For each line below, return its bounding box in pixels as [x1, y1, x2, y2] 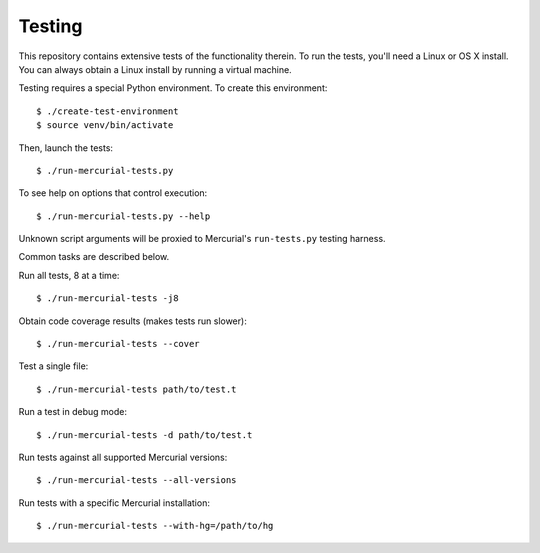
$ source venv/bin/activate [36, 120, 174, 131]
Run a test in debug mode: [18, 406, 127, 418]
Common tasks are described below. [18, 251, 170, 263]
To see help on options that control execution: [18, 187, 208, 199]
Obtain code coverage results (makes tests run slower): [18, 315, 247, 327]
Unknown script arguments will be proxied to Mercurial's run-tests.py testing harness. [18, 233, 386, 245]
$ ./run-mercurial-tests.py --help [36, 210, 211, 222]
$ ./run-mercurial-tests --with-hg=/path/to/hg [36, 520, 274, 532]
